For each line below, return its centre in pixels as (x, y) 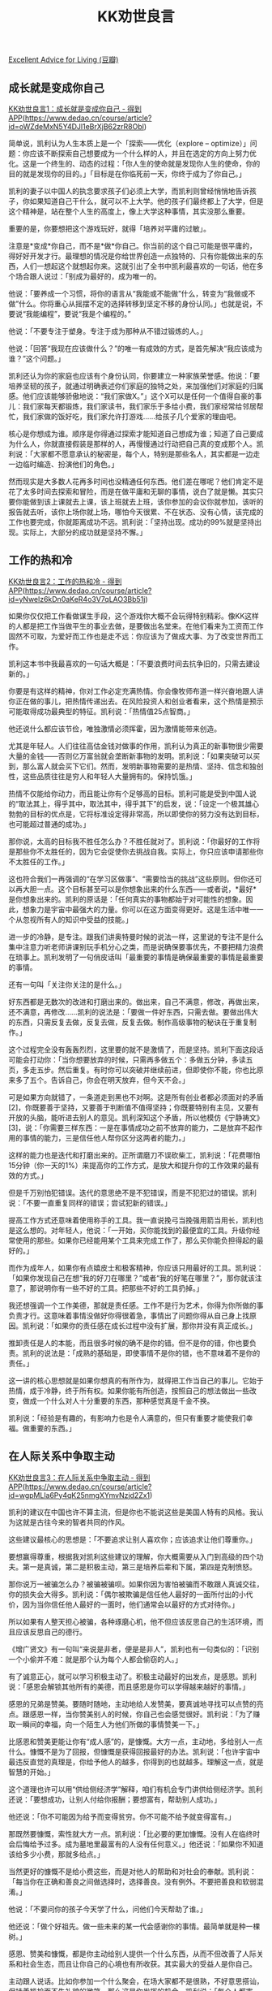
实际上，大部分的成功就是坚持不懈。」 (85, 532)
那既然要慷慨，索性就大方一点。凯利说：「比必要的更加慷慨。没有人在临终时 (134, 1833)
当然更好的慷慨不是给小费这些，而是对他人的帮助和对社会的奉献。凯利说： (132, 1871)
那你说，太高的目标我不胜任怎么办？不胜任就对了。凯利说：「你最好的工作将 (134, 841)
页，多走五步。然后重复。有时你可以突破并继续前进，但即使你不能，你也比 (132, 1070)
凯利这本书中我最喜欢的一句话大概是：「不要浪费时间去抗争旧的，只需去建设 (134, 664)
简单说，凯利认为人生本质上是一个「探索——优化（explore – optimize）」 (130, 143)
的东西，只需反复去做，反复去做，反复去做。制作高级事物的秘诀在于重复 (129, 1022)
